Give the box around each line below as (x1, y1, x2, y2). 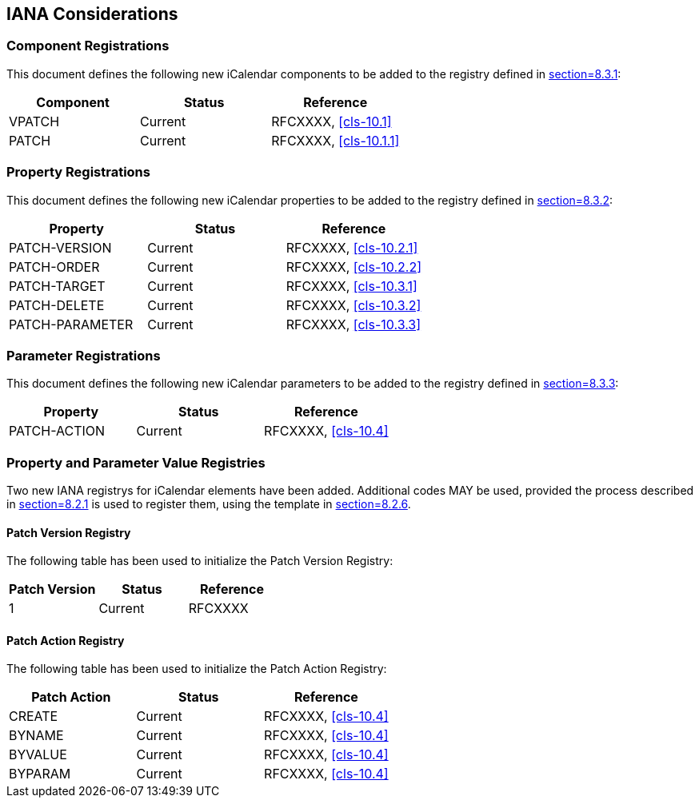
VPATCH (9, 113, 60, 129)
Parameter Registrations (6, 347, 161, 364)
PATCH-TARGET (9, 277, 106, 294)
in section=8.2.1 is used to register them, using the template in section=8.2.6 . (6, 497, 411, 511)
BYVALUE (9, 746, 67, 763)
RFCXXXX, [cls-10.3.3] (286, 316, 421, 332)
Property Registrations (6, 164, 150, 181)
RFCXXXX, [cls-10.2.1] (286, 239, 418, 256)
